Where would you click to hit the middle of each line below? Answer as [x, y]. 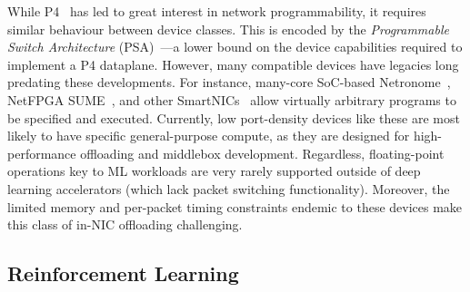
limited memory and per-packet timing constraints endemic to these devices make [235, 206]
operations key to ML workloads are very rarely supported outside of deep [214, 171]
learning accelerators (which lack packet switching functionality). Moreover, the [229, 188]
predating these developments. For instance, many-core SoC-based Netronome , [229, 82]
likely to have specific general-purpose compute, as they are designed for [209, 136]
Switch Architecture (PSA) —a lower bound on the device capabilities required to [235, 47]
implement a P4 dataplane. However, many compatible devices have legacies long [233, 64]
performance [42, 153]
